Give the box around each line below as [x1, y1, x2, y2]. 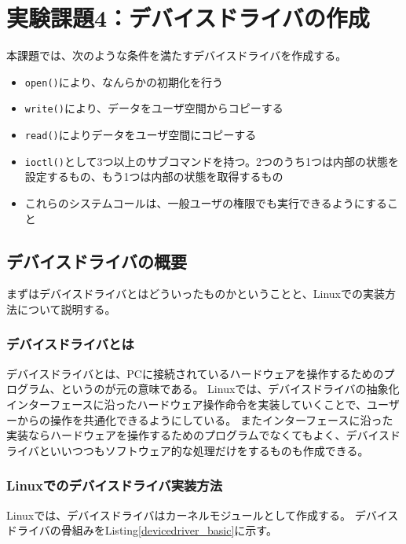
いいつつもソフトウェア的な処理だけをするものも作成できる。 [49, 442, 369, 458]
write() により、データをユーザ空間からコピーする [24, 100, 283, 116]
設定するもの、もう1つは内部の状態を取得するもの [24, 168, 283, 185]
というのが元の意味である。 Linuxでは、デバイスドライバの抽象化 [60, 380, 400, 397]
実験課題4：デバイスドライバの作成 [6, 2, 370, 34]
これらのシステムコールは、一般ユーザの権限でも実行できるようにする [24, 194, 387, 211]
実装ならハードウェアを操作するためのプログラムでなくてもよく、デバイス [6, 427, 390, 443]
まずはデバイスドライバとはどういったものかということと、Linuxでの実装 [6, 285, 385, 302]
